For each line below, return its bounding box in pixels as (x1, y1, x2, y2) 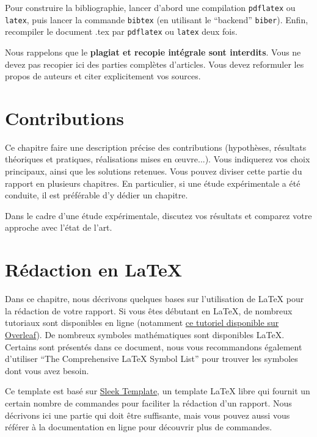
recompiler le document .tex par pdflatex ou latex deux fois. (5, 25, 238, 38)
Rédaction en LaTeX (5, 257, 183, 282)
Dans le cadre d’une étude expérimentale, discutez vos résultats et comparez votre (5, 209, 312, 222)
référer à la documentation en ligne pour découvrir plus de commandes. (5, 421, 272, 433)
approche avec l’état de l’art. (5, 221, 112, 234)
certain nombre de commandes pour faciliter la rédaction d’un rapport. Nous (5, 396, 292, 409)
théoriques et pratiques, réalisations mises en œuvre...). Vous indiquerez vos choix (5, 153, 310, 165)
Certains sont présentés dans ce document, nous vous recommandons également (5, 340, 302, 353)
